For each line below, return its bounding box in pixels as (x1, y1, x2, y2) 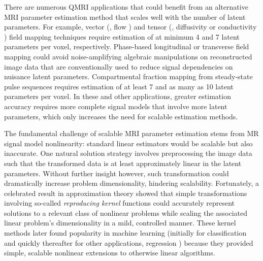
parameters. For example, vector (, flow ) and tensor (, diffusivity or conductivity (4, 21, 257, 32)
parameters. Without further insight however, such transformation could (4, 168, 229, 178)
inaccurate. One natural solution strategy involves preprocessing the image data (4, 148, 252, 158)
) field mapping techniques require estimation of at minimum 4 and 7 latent (4, 31, 240, 42)
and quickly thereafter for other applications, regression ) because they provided (4, 237, 253, 248)
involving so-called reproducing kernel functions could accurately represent (4, 198, 235, 208)
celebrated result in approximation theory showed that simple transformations (4, 187, 247, 198)
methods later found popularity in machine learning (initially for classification (4, 227, 247, 238)
